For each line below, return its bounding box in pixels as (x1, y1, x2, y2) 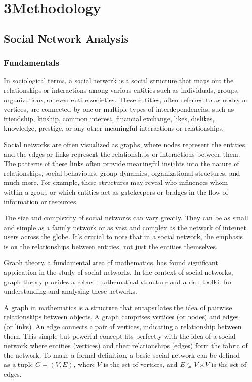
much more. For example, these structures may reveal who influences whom (4, 177, 228, 187)
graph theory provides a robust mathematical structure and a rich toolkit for (4, 276, 232, 286)
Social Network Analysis (4, 31, 128, 46)
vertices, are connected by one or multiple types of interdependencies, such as (4, 104, 234, 114)
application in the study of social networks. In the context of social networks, (4, 267, 233, 277)
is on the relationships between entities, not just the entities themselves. (4, 241, 218, 251)
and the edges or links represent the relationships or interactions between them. (4, 149, 240, 159)
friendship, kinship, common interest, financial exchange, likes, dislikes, (4, 113, 215, 123)
